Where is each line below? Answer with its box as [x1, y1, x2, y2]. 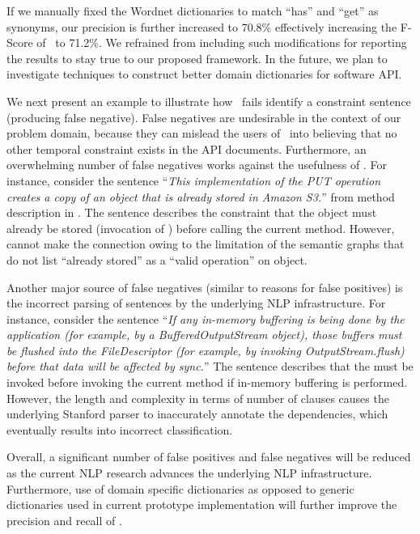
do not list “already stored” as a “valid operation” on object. [6, 251, 308, 268]
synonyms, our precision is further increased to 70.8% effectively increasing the [6, 18, 397, 35]
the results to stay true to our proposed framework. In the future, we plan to [6, 49, 388, 66]
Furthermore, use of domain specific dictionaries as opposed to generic [6, 480, 354, 497]
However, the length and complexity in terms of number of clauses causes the [6, 389, 389, 406]
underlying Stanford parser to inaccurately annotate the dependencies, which [6, 405, 388, 422]
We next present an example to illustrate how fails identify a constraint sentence [6, 92, 411, 109]
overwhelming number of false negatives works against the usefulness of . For [6, 156, 387, 173]
